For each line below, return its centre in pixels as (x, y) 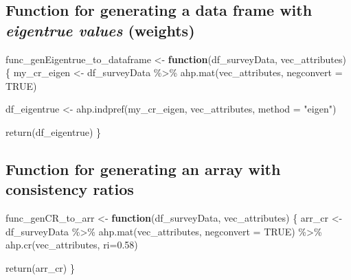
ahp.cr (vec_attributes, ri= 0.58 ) (72, 245)
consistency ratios (70, 189)
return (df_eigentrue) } (54, 131)
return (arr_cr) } (40, 267)
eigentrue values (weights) (100, 30)
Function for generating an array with (143, 168)
